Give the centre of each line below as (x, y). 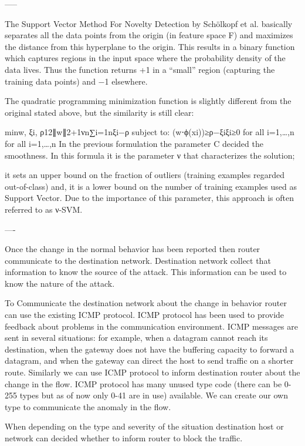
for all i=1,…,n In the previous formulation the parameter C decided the (134, 143)
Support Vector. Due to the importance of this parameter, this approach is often (150, 198)
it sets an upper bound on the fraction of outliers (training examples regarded (145, 175)
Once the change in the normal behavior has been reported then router (133, 249)
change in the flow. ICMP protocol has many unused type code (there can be (143, 383)
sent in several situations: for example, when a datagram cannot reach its (136, 338)
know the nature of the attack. (60, 283)
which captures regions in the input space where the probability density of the (145, 58)
